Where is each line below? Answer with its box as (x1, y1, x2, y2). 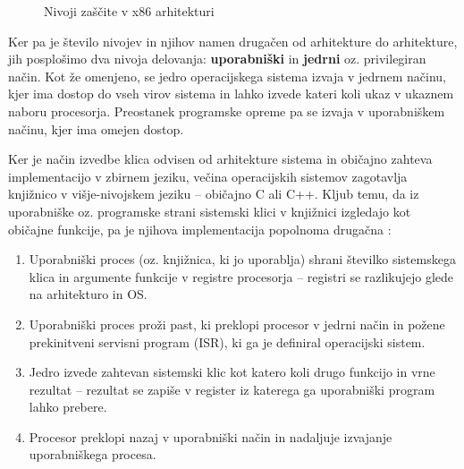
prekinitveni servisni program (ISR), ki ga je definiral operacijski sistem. (29, 332, 426, 351)
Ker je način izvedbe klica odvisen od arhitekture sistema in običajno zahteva (8, 149, 433, 168)
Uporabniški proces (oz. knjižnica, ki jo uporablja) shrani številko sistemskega (29, 250, 456, 269)
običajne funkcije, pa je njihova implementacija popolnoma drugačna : (8, 219, 392, 238)
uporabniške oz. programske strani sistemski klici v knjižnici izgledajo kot (8, 201, 411, 220)
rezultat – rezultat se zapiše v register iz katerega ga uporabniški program (29, 379, 435, 398)
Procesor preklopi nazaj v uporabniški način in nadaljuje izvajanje (29, 427, 392, 446)
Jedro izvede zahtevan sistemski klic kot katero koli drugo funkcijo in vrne (29, 362, 435, 381)
